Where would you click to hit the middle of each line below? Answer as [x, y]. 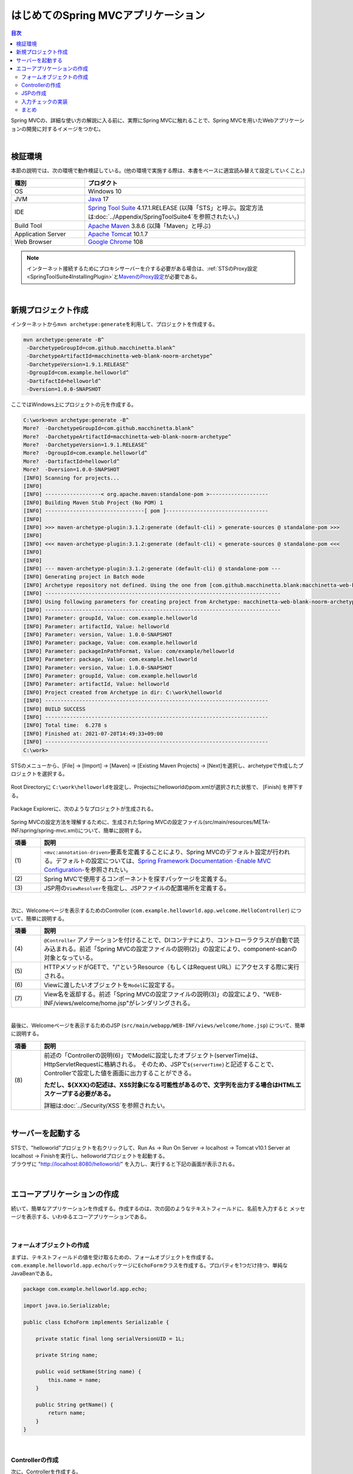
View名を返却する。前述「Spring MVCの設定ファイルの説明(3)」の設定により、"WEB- [163, 995]
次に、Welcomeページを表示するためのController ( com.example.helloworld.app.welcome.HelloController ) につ [156, 910]
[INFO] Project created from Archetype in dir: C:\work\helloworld [123, 692]
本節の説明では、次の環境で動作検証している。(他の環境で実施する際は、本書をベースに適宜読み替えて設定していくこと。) [158, 170]
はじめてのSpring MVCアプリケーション [108, 15]
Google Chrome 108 [116, 242]
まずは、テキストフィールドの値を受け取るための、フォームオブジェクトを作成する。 [114, 1257]
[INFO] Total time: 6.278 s [65, 726]
